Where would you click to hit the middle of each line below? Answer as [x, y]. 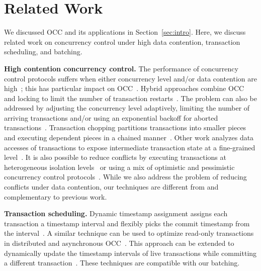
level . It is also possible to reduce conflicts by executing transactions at [115, 157]
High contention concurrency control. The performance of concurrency [121, 68]
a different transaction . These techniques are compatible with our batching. [122, 263]
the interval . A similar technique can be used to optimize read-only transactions [129, 233]
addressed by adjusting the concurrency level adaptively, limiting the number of [127, 108]
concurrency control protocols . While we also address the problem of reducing [125, 177]
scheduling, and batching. [43, 52]
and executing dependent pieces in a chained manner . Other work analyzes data [129, 138]
